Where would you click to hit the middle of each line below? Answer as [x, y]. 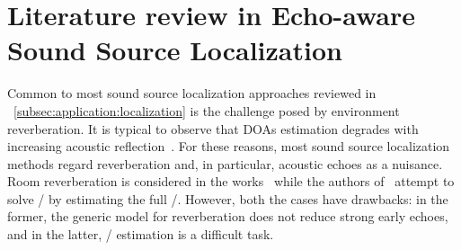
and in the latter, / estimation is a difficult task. [141, 234]
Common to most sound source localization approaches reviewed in [192, 93]
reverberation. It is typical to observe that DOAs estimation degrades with [213, 128]
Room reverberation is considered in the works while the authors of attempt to [231, 181]
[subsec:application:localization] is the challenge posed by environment [207, 110]
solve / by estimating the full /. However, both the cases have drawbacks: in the [228, 198]
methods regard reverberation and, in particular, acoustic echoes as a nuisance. [225, 163]
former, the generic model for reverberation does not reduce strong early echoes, [228, 216]
